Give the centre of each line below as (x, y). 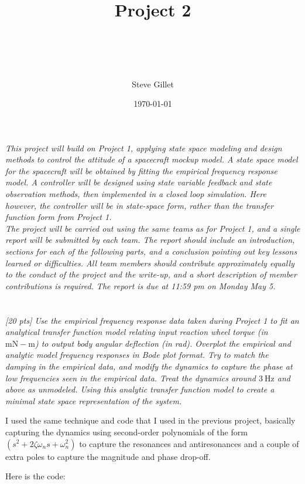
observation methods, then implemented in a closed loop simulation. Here (136, 194)
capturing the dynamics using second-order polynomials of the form (126, 431)
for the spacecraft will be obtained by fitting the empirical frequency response (141, 170)
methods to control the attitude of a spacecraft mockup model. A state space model (152, 159)
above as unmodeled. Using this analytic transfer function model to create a (140, 389)
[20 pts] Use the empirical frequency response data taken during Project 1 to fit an (152, 320)
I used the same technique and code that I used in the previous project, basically (150, 420)
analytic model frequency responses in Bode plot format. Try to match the (137, 355)
